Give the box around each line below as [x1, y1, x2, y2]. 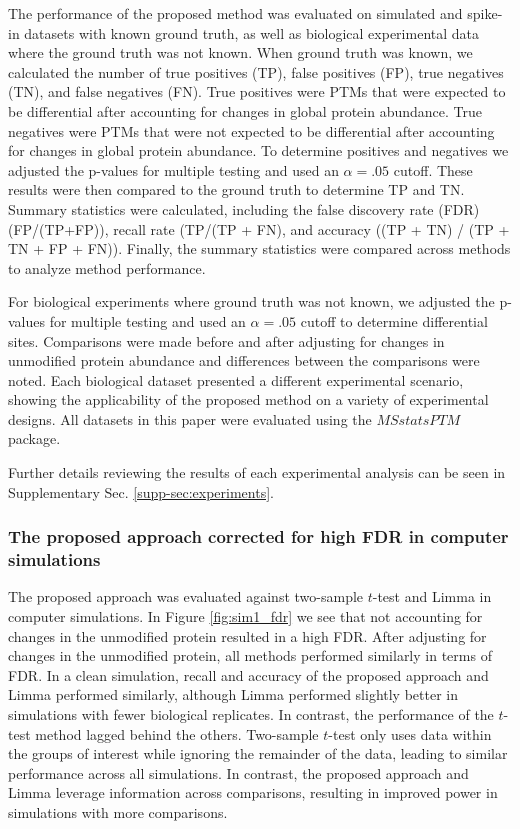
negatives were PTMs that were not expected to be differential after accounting [8, 120, 495, 141]
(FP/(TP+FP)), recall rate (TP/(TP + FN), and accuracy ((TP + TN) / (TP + [8, 218, 510, 239]
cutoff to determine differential [300, 310, 488, 331]
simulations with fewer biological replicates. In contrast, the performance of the [8, 703, 494, 724]
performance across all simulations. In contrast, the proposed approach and [8, 762, 469, 783]
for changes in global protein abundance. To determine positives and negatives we [8, 140, 509, 161]
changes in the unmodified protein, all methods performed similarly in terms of [8, 645, 492, 666]
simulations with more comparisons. [8, 801, 228, 822]
